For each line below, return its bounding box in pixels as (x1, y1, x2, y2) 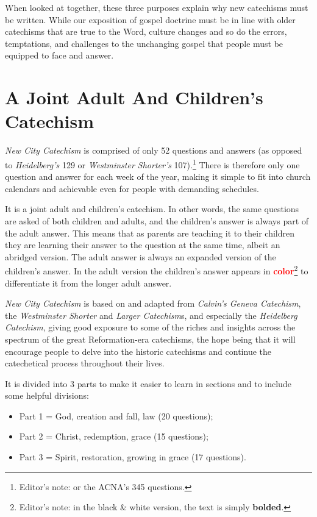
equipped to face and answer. (5, 49, 114, 62)
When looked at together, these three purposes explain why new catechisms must (5, 1, 308, 13)
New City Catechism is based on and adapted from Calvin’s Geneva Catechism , (5, 297, 301, 310)
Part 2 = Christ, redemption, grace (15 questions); (19, 430, 208, 443)
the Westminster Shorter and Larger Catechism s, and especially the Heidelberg (5, 308, 297, 321)
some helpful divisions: (5, 389, 89, 402)
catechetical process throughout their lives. (5, 357, 165, 369)
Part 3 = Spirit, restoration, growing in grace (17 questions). (19, 451, 246, 463)
